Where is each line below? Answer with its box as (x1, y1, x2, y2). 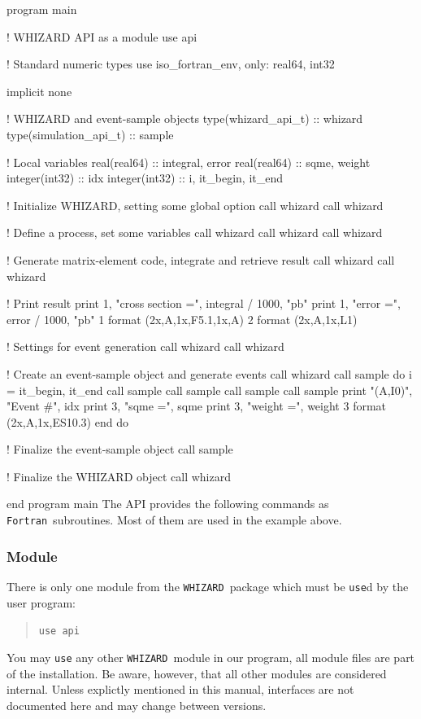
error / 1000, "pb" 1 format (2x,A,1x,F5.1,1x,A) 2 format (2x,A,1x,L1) (7, 310, 358, 327)
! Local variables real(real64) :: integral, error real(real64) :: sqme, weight (7, 153, 371, 170)
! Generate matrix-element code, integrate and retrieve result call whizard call (7, 251, 395, 268)
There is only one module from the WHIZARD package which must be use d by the (7, 577, 409, 594)
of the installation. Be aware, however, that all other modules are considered (7, 664, 387, 682)
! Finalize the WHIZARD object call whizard (7, 467, 231, 484)
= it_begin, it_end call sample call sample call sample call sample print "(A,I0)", (7, 381, 413, 398)
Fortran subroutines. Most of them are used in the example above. (7, 511, 342, 528)
